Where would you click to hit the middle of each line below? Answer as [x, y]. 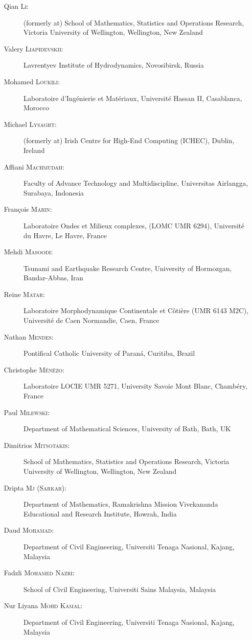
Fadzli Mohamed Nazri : [39, 573]
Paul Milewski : [27, 412]
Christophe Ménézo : [34, 369]
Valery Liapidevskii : [34, 48]
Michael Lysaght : [30, 124]
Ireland [34, 150]
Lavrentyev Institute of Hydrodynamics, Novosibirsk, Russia [114, 65]
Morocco [36, 108]
